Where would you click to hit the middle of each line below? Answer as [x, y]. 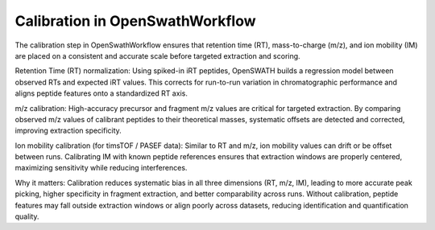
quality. [27, 216]
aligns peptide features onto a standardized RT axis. [101, 93]
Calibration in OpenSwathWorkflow [136, 21]
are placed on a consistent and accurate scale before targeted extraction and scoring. [158, 55]
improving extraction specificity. [68, 131]
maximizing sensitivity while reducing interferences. [101, 168]
